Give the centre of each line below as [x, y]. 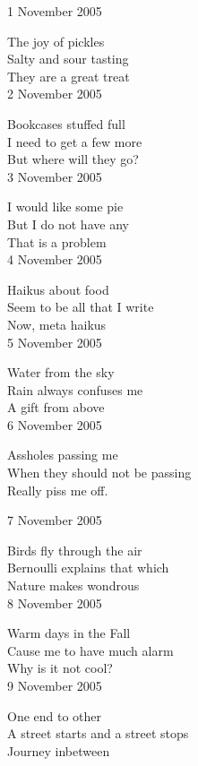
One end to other [55, 715]
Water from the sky [61, 372]
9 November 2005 [55, 685]
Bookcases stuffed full [66, 123]
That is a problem [57, 241]
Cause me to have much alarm [90, 650]
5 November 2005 [55, 342]
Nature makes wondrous [73, 585]
